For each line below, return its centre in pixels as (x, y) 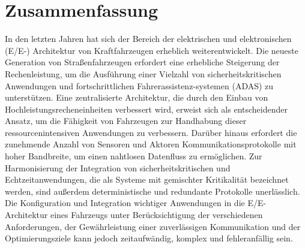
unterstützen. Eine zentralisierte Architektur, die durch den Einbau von (137, 97)
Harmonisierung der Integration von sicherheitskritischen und (118, 167)
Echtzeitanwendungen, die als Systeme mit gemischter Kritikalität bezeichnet (147, 179)
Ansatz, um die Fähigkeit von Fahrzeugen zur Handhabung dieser (126, 121)
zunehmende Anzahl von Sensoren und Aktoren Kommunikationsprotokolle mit (151, 144)
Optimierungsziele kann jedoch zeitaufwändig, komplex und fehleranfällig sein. (149, 238)
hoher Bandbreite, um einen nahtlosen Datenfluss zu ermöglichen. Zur (134, 156)
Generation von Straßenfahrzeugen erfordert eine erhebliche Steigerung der (142, 62)
